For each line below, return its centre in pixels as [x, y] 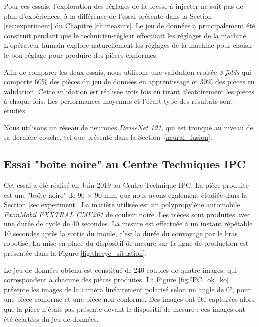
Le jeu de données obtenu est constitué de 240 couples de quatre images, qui [121, 270]
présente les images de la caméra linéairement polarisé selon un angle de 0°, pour [127, 289]
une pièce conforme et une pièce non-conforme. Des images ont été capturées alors [129, 299]
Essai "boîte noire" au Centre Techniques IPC [125, 164]
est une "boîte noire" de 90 [44, 194]
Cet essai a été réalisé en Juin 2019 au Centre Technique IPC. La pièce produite [126, 184]
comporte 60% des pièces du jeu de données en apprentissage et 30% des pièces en [129, 81]
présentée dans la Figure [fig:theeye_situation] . [76, 253]
